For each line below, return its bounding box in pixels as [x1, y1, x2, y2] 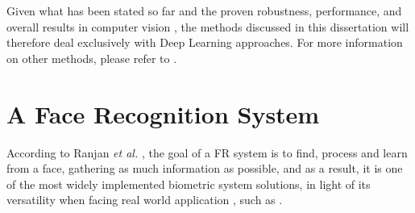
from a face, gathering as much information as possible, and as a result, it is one [6, 160, 403, 177]
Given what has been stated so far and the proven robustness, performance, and [6, 2, 402, 19]
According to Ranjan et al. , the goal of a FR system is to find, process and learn [6, 144, 408, 161]
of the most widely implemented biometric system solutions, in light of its [6, 175, 371, 192]
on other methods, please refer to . [6, 49, 177, 66]
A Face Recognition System [6, 97, 320, 130]
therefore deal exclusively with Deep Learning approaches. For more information [6, 34, 403, 51]
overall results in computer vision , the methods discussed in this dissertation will [6, 18, 409, 35]
